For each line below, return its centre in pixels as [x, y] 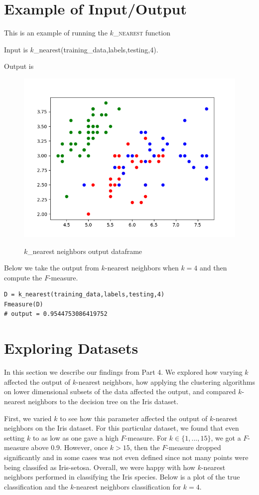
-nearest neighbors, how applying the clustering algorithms [166, 381]
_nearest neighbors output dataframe [85, 251]
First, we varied [28, 418]
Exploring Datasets [71, 348]
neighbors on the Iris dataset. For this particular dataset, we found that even [122, 428]
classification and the [36, 486]
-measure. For [146, 437]
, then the [145, 447]
